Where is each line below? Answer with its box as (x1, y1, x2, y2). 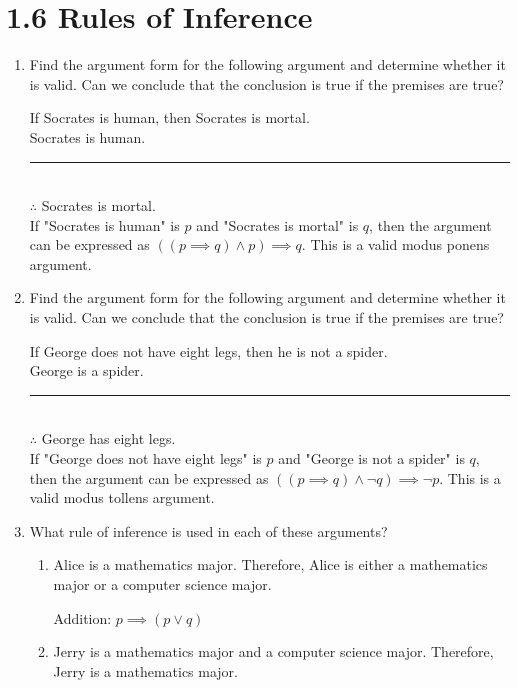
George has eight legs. (41, 428, 176, 449)
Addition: (53, 607, 112, 628)
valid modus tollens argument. (29, 487, 215, 508)
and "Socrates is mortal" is (196, 214, 359, 235)
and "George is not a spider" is (278, 448, 465, 469)
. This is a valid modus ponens (301, 234, 490, 255)
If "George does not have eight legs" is (29, 448, 262, 469)
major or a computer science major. (53, 574, 272, 594)
